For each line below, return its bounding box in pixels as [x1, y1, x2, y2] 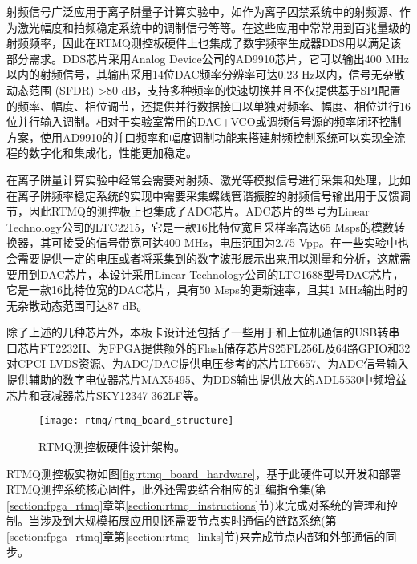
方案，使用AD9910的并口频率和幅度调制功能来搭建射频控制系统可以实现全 [6, 128, 395, 145]
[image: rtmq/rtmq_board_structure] [38, 415, 234, 427]
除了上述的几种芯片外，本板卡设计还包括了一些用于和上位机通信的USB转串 [6, 324, 400, 340]
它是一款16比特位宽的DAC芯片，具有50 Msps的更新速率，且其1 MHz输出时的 [6, 281, 408, 298]
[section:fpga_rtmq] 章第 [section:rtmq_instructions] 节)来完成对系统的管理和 [6, 496, 387, 513]
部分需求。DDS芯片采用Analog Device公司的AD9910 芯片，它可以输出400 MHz [6, 50, 410, 66]
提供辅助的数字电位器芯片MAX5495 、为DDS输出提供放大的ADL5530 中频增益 [6, 371, 407, 388]
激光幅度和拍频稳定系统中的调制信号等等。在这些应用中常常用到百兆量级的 [17, 18, 411, 35]
